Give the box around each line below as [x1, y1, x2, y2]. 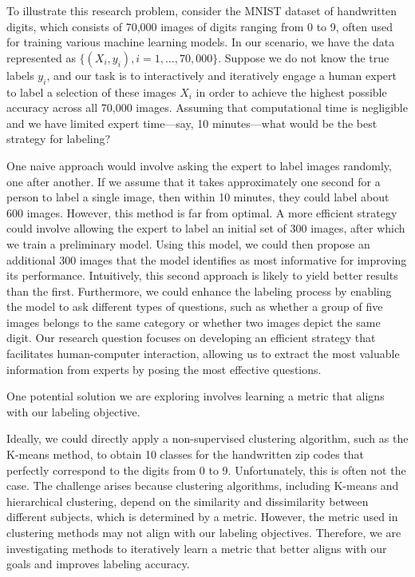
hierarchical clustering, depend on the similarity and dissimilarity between [6, 492, 369, 509]
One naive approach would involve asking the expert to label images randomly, [6, 157, 392, 173]
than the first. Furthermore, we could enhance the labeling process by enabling [6, 282, 392, 299]
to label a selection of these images [6, 83, 176, 100]
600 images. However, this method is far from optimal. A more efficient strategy [6, 204, 397, 221]
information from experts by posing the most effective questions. [6, 360, 322, 377]
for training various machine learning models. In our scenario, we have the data [6, 34, 395, 50]
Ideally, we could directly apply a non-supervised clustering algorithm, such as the [6, 430, 409, 447]
